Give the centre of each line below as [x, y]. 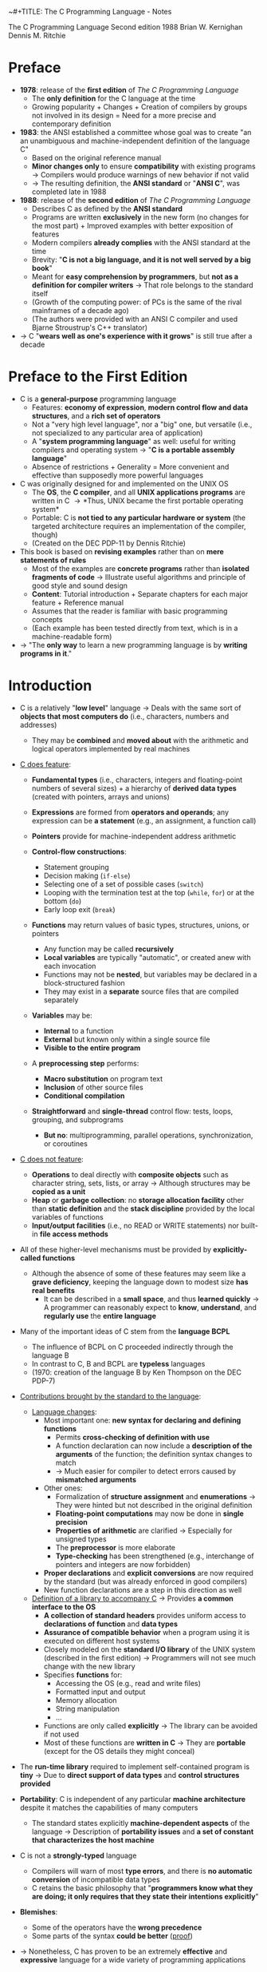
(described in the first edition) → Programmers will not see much [150, 1657]
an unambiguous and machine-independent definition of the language [135, 141]
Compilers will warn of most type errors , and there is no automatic [142, 1871]
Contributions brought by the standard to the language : [110, 1396]
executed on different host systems [102, 1641]
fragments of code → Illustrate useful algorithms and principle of [139, 577]
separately [61, 1000]
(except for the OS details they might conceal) [119, 1751]
